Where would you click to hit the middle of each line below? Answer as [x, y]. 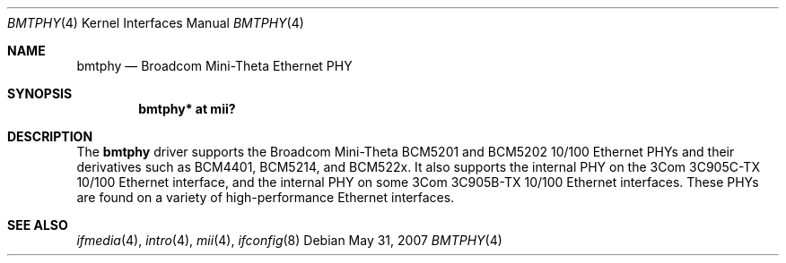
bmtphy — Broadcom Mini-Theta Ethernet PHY [214, 66]
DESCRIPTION [50, 136]
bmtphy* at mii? [187, 109]
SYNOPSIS [40, 93]
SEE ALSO [38, 225]
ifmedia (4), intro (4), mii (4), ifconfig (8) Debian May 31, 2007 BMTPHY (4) [289, 240]
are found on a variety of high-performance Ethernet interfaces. [266, 197]
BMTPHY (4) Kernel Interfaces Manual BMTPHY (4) [156, 23]
